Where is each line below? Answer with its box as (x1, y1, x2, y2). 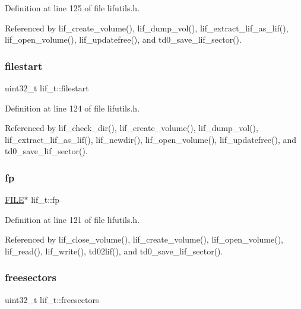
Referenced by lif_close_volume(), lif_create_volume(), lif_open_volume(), (5, 233, 283, 246)
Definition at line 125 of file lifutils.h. (5, 2, 140, 14)
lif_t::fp (31, 193, 60, 206)
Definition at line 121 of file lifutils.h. (5, 213, 140, 225)
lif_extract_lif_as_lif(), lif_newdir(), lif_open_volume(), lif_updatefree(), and (5, 133, 297, 145)
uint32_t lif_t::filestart (5, 82, 89, 94)
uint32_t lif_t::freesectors (5, 293, 99, 305)
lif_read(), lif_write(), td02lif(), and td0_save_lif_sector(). (5, 244, 223, 257)
